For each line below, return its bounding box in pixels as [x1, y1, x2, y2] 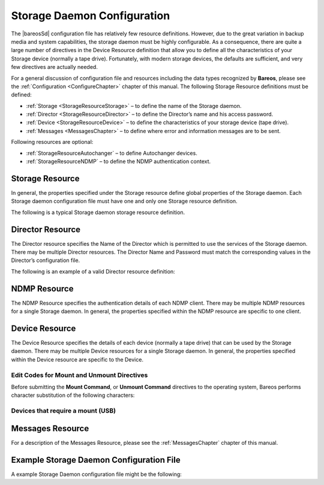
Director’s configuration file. [11, 257, 80, 264]
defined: [11, 91, 32, 98]
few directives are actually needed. [11, 64, 98, 71]
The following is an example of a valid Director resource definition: [11, 267, 175, 275]
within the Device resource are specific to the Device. [11, 356, 144, 363]
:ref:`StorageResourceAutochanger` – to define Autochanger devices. [26, 149, 197, 156]
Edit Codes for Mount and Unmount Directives [11, 370, 148, 379]
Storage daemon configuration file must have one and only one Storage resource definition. [11, 198, 238, 205]
